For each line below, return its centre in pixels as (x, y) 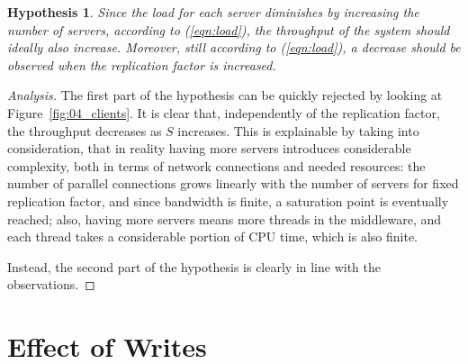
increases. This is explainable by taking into (298, 130)
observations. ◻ (51, 284)
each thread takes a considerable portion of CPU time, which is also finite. (212, 237)
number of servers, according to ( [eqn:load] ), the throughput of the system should (229, 29)
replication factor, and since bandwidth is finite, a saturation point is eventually (228, 200)
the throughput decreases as (85, 130)
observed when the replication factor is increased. (142, 64)
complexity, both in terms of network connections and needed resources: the (216, 165)
